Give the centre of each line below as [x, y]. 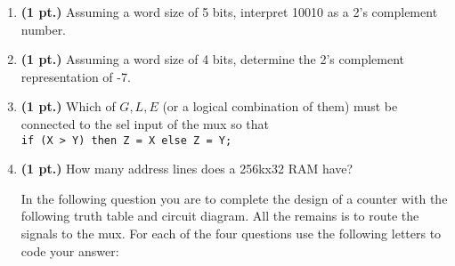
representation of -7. [76, 76]
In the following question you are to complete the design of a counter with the [234, 198]
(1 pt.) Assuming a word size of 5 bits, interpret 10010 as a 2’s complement [229, 12]
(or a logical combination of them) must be [280, 106]
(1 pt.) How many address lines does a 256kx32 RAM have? [187, 169]
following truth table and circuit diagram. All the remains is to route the [220, 216]
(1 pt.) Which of [68, 106]
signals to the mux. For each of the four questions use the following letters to [231, 233]
